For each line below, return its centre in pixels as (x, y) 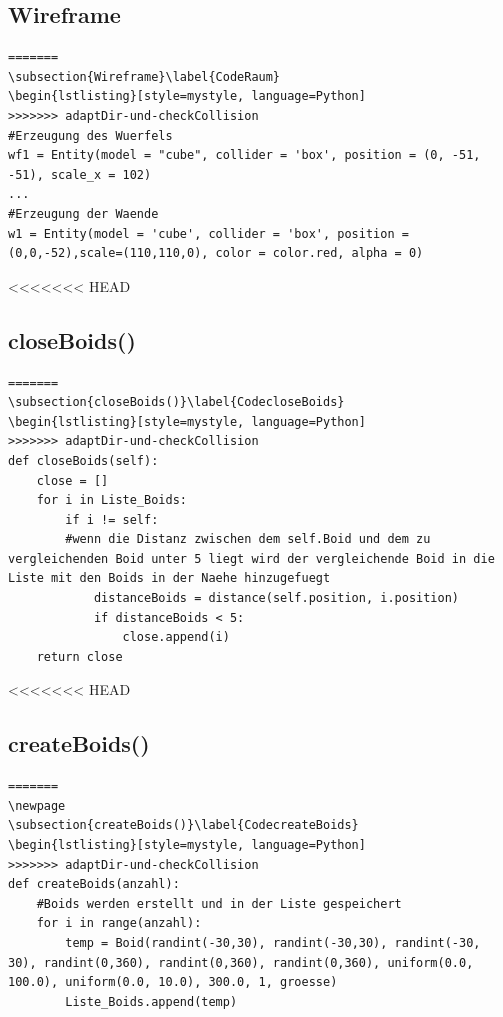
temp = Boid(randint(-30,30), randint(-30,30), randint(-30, (273, 942)
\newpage (37, 805)
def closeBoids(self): (83, 460)
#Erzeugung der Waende (83, 213)
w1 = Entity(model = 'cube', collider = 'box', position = (208, 233)
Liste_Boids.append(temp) (151, 1001)
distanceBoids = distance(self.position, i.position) (276, 598)
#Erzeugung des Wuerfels (90, 135)
